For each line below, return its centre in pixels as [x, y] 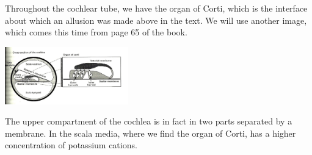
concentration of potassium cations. [71, 145]
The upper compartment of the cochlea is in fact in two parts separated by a [149, 121]
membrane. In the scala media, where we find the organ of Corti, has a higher [151, 133]
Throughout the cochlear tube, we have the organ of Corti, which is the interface [156, 8]
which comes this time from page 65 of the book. [96, 32]
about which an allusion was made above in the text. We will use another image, [156, 20]
